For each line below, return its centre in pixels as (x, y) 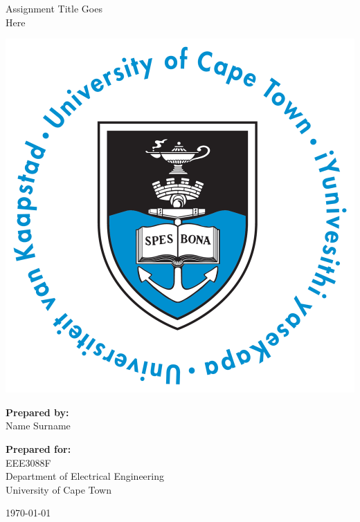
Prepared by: (37, 412)
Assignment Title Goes (54, 8)
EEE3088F (28, 462)
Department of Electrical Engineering (85, 476)
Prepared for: (38, 448)
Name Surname (38, 426)
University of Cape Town (58, 489)
